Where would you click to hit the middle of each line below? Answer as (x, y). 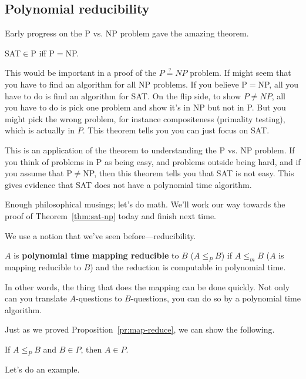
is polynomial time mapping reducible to (96, 255)
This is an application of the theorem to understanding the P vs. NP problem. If (150, 150)
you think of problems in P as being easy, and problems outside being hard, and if (153, 161)
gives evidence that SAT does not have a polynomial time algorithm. (128, 184)
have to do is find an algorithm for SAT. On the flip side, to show (123, 95)
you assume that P (38, 173)
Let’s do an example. (42, 369)
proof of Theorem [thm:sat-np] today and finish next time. (111, 215)
